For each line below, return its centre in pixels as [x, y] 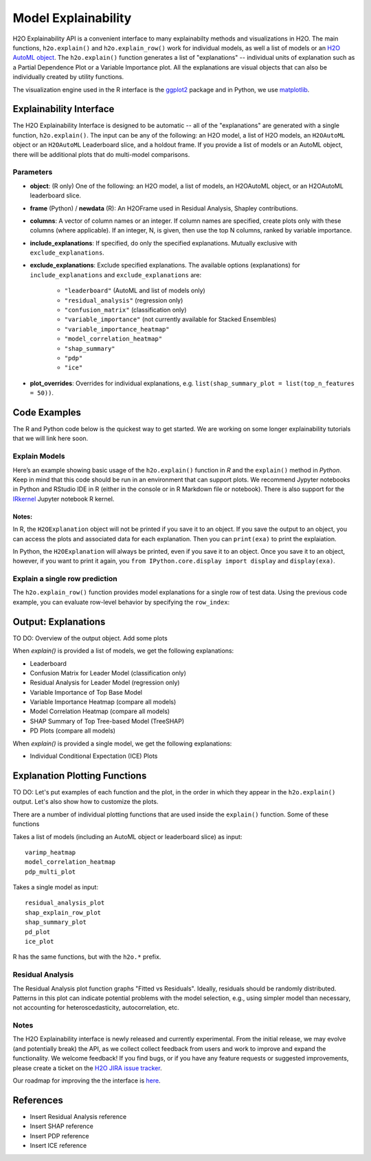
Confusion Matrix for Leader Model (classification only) [108, 673]
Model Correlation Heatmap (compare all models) [100, 711]
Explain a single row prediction [65, 579]
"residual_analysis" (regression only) [124, 300]
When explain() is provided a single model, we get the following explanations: [122, 744]
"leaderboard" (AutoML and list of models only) [135, 291]
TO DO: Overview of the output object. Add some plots [90, 638]
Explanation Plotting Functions [80, 775]
